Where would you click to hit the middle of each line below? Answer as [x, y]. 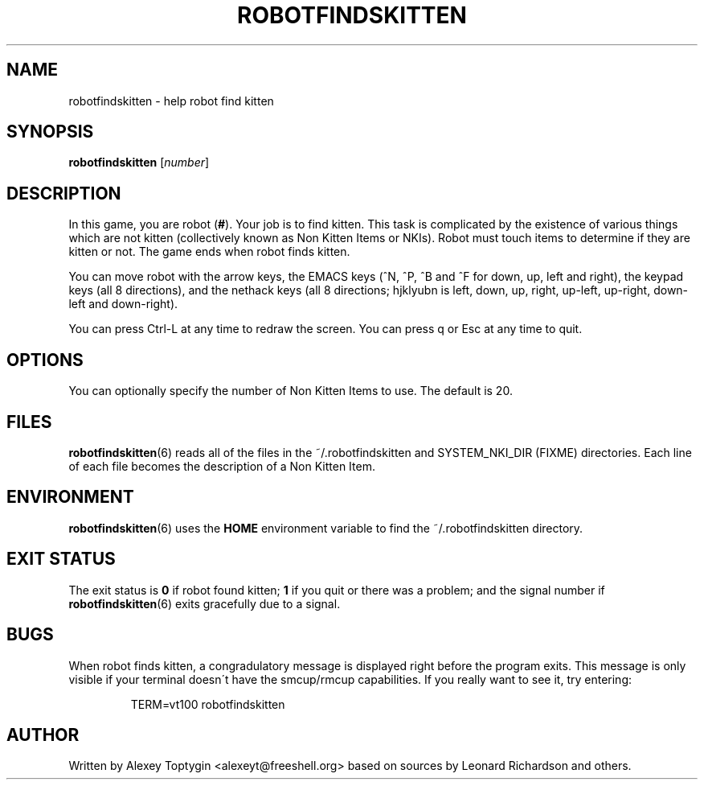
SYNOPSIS [50, 132]
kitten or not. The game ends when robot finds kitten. [209, 252]
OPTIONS [45, 360]
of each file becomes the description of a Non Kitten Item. [222, 466]
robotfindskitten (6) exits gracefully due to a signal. [205, 603]
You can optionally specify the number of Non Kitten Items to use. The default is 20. [291, 391]
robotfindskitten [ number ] [139, 163]
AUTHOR [43, 735]
